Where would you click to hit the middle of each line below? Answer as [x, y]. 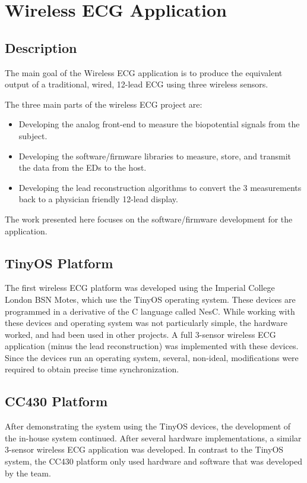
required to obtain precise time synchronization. [92, 369]
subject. [33, 135]
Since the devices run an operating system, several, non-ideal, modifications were [152, 357]
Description [41, 47]
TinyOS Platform [59, 263]
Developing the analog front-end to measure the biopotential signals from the [159, 124]
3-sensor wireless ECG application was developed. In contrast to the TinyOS [144, 449]
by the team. [28, 473]
